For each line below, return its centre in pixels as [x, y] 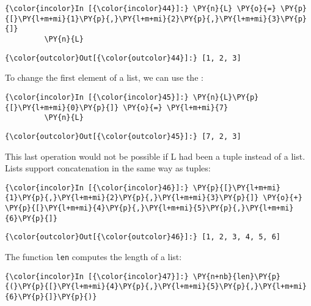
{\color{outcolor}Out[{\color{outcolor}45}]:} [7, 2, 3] [123, 136]
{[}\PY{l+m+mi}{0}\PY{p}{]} [62, 107]
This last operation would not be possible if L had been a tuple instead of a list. [155, 156]
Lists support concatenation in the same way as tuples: [108, 168]
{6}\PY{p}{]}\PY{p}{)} [51, 297]
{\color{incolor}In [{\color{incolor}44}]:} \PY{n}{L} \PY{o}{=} [141, 9]
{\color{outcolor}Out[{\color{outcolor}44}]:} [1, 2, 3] [123, 58]
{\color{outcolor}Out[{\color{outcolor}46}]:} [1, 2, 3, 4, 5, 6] [143, 237]
